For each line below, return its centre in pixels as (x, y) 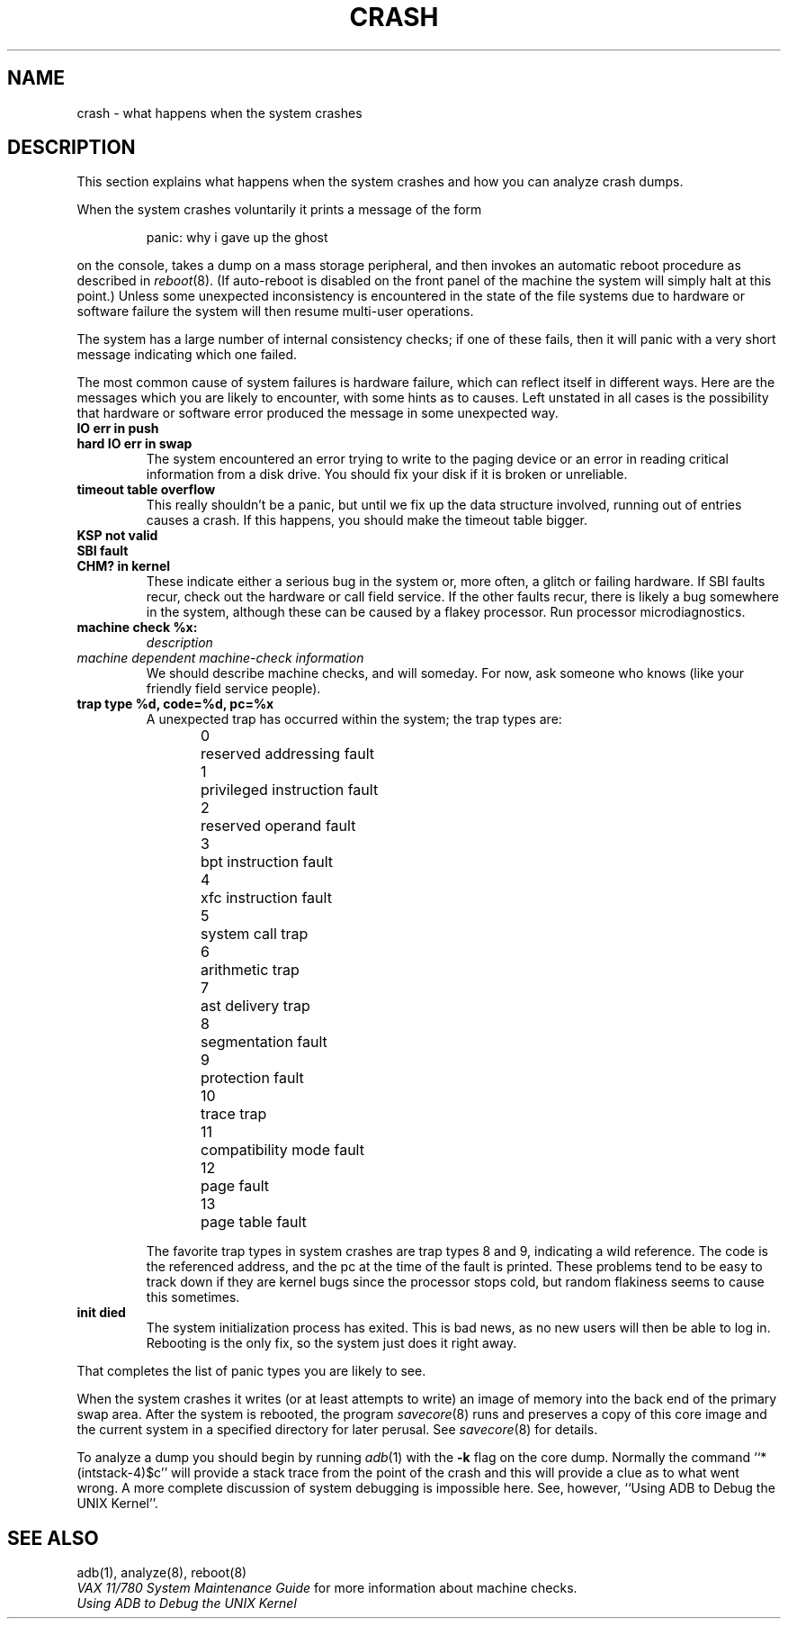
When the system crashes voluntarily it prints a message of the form (279, 210)
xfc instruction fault (266, 898)
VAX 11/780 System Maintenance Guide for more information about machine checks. (327, 1588)
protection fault (252, 1078)
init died (101, 1313)
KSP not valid (117, 536)
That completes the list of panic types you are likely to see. (251, 1371)
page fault (235, 1186)
